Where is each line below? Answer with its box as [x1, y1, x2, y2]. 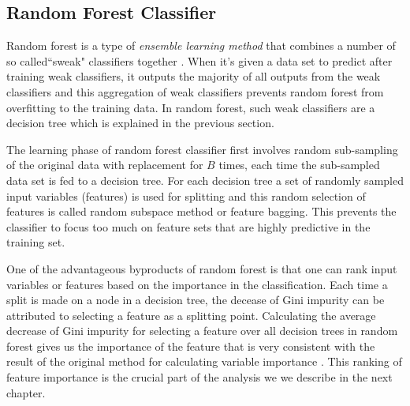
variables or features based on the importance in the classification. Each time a [6, 276, 388, 292]
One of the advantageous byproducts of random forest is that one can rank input [6, 260, 397, 276]
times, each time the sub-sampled [218, 156, 380, 173]
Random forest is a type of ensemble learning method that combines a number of [6, 37, 396, 54]
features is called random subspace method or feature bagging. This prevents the [6, 203, 397, 220]
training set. [6, 234, 65, 250]
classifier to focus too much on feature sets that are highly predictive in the [6, 218, 371, 235]
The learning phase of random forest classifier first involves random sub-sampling [6, 141, 398, 157]
